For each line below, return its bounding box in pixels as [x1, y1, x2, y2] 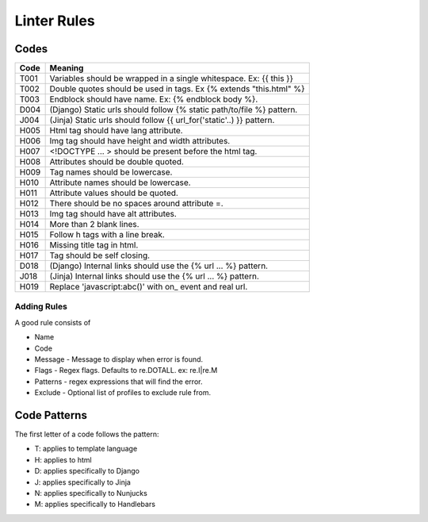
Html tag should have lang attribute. [49, 125, 183, 136]
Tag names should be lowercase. [49, 167, 173, 178]
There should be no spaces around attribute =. [49, 198, 224, 209]
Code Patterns [14, 409, 87, 422]
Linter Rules [14, 12, 95, 29]
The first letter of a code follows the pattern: [14, 429, 159, 439]
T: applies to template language [34, 444, 138, 454]
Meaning [49, 63, 84, 74]
